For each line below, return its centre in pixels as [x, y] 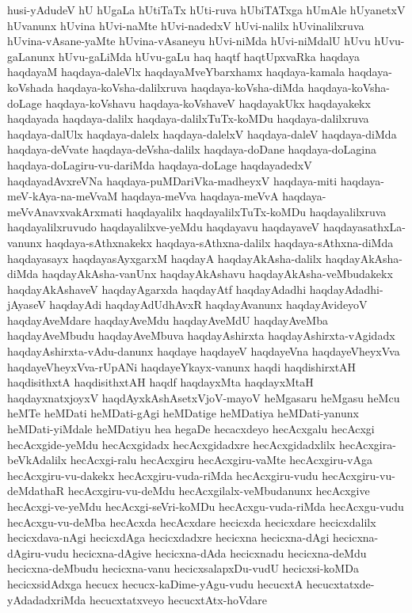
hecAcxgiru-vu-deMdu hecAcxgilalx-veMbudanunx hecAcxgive [219, 491]
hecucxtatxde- [340, 583]
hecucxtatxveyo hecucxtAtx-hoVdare [178, 599]
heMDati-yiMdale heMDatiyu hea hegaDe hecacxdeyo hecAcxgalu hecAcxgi [191, 429]
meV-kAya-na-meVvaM [63, 196]
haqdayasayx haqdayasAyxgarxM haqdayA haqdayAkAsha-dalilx [165, 258]
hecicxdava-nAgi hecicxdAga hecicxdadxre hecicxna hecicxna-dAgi [168, 537]
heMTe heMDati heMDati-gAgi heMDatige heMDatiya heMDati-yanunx [183, 413]
